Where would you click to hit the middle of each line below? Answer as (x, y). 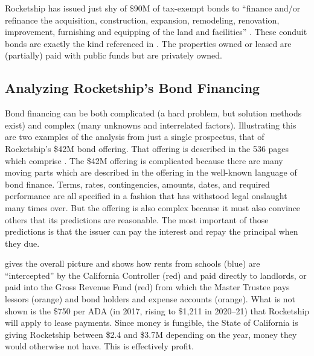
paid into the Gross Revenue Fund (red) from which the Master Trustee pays (147, 287)
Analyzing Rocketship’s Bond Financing (133, 88)
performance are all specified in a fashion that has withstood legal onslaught (146, 196)
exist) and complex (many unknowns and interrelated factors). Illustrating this (151, 125)
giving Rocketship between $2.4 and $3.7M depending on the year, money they (151, 334)
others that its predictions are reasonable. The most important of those (137, 219)
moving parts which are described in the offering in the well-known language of (151, 172)
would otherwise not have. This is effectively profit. (99, 346)
